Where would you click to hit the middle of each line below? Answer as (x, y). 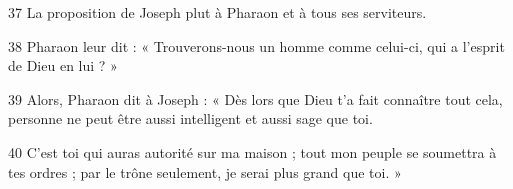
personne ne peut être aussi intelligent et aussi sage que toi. (190, 118)
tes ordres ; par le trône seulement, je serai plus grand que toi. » (205, 171)
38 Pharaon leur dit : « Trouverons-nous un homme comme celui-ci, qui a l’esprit (256, 45)
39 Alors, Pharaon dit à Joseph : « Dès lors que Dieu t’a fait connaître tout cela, (255, 98)
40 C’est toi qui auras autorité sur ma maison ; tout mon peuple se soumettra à (252, 151)
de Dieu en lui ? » (63, 65)
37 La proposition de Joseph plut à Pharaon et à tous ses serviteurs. (217, 12)
